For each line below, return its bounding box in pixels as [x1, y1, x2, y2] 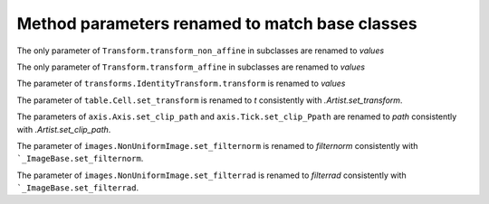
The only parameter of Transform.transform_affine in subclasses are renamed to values [16, 61, 366, 72]
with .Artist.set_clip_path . [16, 124, 111, 134]
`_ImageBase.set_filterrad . [16, 182, 139, 193]
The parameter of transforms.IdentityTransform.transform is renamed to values [16, 78, 346, 89]
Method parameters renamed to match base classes [16, 14, 417, 33]
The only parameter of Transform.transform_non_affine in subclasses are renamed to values [16, 45, 385, 56]
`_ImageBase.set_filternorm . [16, 153, 144, 164]
